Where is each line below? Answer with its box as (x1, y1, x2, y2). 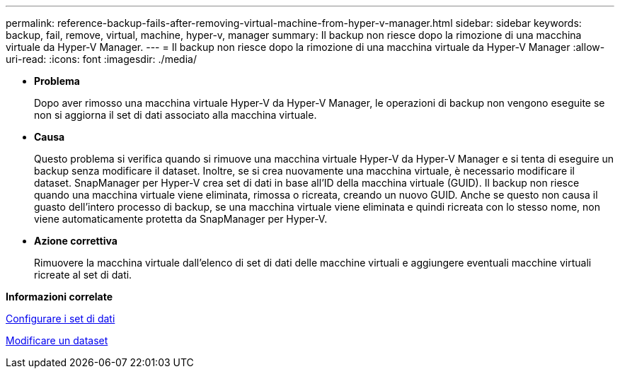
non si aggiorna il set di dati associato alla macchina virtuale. (34, 109, 317, 121)
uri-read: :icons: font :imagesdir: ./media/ (6, 53, 197, 65)
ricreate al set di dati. (34, 269, 132, 281)
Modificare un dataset (6, 334, 108, 346)
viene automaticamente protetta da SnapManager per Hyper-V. (34, 213, 328, 225)
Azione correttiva (34, 235, 117, 247)
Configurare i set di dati (6, 312, 115, 325)
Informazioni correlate (6, 291, 113, 303)
